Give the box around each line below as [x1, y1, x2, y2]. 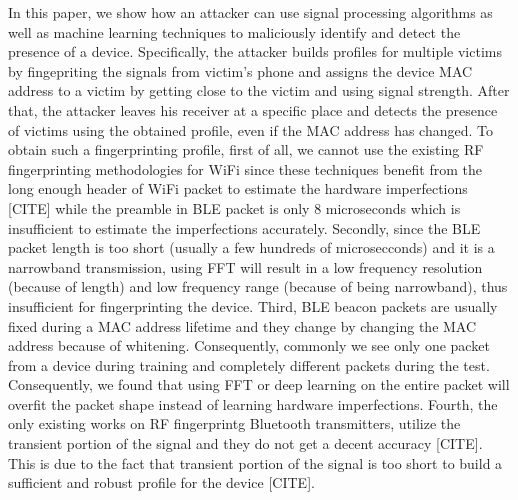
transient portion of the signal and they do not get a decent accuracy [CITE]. [8, 433, 483, 454]
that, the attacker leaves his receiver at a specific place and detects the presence [8, 99, 498, 120]
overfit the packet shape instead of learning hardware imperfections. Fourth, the [8, 393, 498, 414]
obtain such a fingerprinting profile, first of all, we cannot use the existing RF [8, 139, 484, 160]
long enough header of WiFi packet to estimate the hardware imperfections [8, 178, 468, 199]
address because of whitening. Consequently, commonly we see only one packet [8, 335, 490, 356]
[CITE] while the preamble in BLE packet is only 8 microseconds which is [8, 197, 461, 218]
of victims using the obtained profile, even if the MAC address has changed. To [8, 119, 494, 140]
